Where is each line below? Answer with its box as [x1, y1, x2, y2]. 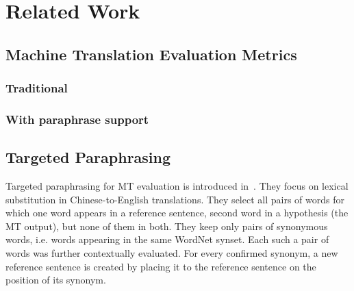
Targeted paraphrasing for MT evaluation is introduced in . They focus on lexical [5, 179, 349, 193]
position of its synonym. [5, 273, 106, 287]
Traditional [5, 79, 68, 97]
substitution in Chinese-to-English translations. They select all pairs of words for [5, 192, 344, 206]
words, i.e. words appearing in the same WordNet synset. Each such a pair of [5, 232, 329, 246]
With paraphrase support [5, 110, 149, 127]
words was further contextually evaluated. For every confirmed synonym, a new [5, 246, 338, 260]
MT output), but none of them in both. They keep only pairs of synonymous [5, 218, 328, 233]
